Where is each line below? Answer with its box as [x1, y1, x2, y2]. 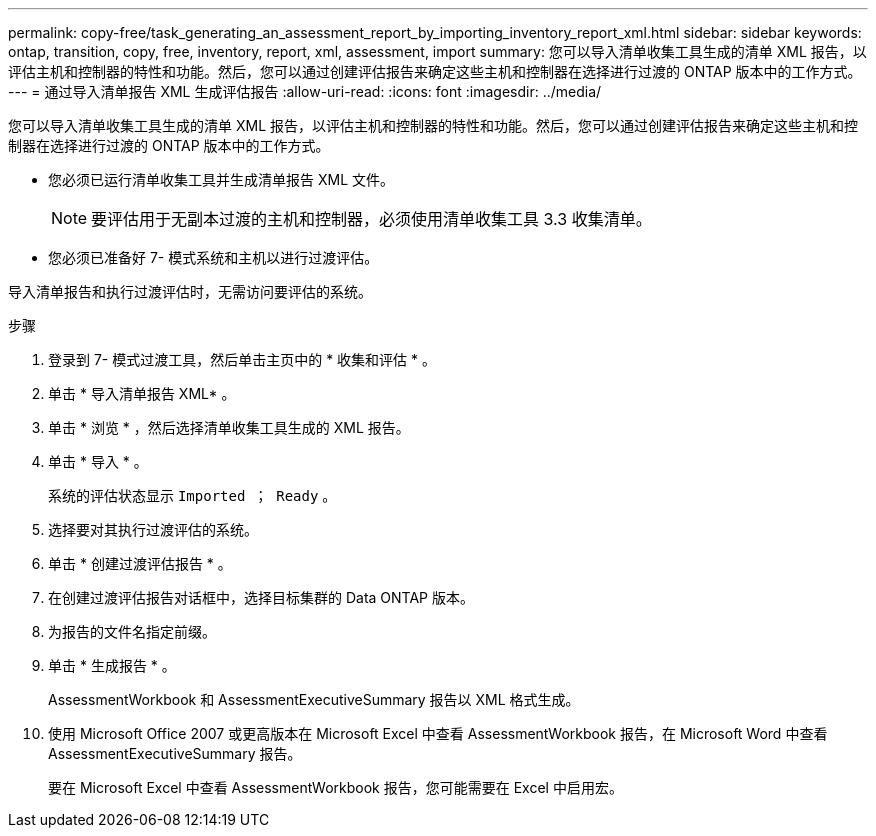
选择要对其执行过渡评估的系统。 [48, 521, 258, 538]
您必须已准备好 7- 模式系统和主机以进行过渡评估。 [48, 249, 379, 266]
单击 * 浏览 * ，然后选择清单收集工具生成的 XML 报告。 [48, 419, 410, 436]
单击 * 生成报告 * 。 [48, 657, 176, 674]
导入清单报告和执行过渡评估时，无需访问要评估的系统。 [8, 283, 372, 300]
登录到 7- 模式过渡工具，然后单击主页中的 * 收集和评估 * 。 [48, 351, 437, 368]
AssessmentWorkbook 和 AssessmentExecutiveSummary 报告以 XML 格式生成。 [48, 691, 580, 708]
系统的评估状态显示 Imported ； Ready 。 [48, 487, 337, 504]
